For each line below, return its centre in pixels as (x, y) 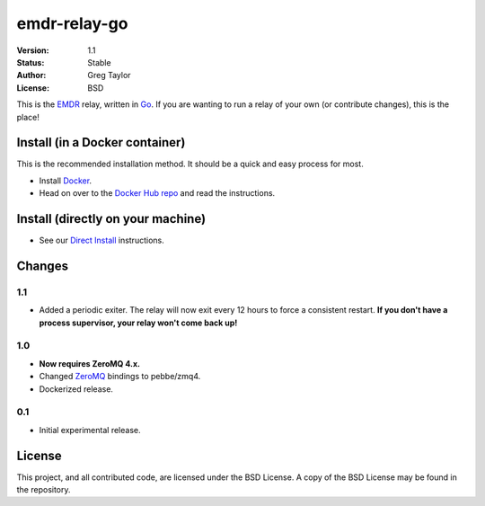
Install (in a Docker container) (101, 142)
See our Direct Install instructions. (102, 240)
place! (28, 117)
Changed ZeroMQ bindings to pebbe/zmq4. (120, 377)
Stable (99, 62)
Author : (31, 75)
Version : (33, 50)
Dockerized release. (76, 389)
